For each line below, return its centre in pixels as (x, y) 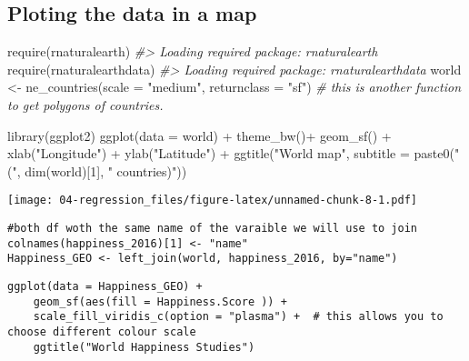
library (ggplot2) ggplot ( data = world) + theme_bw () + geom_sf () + (200, 135)
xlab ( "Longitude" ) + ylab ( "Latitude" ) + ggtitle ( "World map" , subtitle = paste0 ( (231, 153)
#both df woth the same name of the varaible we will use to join (213, 229)
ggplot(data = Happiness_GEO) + (105, 286)
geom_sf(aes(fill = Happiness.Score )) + (160, 301)
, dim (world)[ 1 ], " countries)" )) (102, 170)
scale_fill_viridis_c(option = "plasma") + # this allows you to (238, 317)
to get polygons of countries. (85, 104)
